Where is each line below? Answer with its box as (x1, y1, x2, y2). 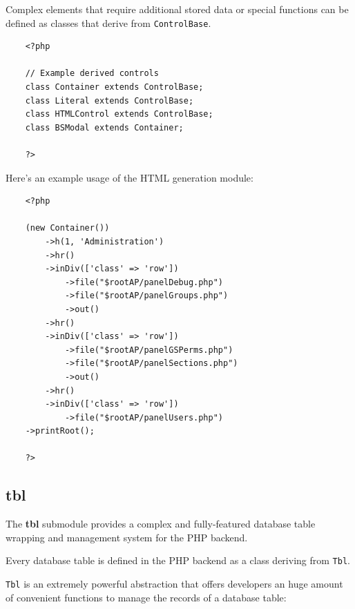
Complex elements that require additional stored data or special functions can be (6, 2, 349, 16)
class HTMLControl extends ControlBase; (25, 109, 213, 119)
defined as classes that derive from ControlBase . (6, 15, 211, 30)
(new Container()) (25, 223, 110, 233)
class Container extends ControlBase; (25, 82, 204, 93)
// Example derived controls (25, 68, 159, 79)
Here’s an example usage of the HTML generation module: (6, 170, 253, 184)
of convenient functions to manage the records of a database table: (6, 590, 287, 604)
